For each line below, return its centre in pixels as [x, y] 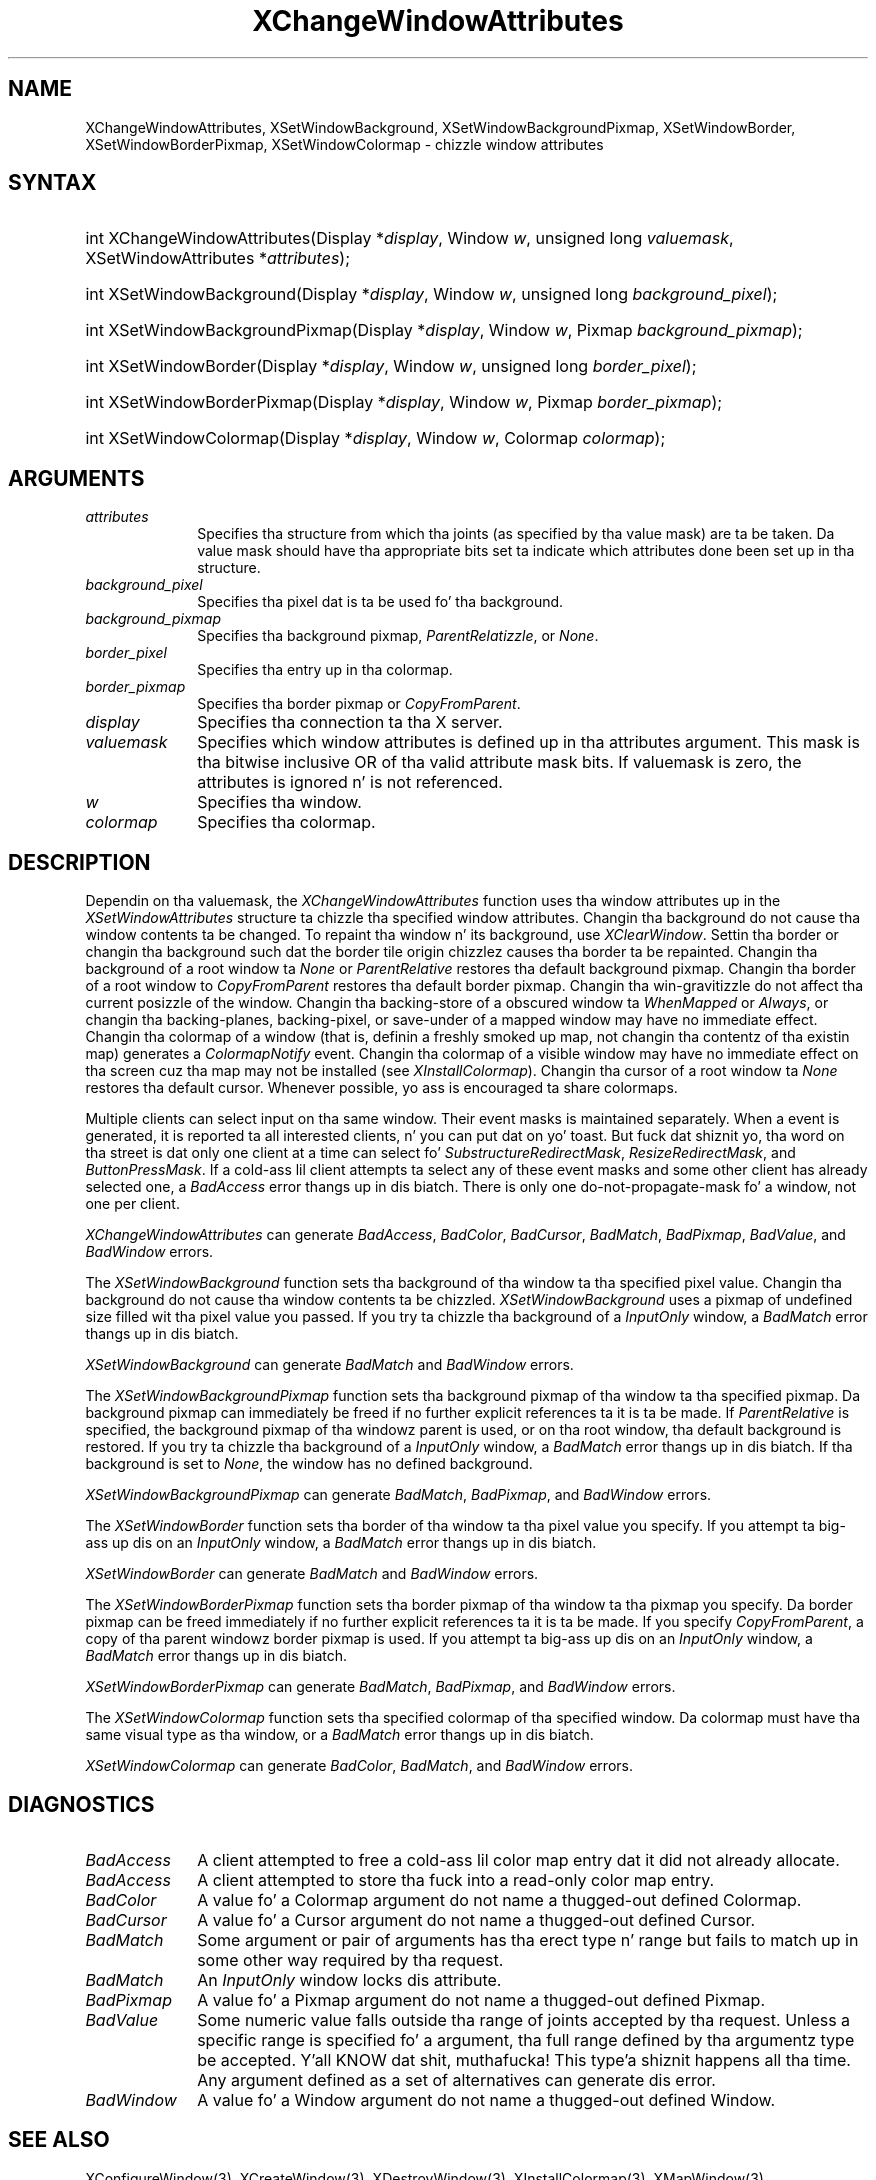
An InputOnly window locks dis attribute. [349, 1979]
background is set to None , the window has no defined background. [309, 1464]
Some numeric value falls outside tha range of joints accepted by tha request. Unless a [524, 2019]
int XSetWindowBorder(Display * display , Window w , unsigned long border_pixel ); [391, 366]
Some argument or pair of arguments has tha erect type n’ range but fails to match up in [528, 1939]
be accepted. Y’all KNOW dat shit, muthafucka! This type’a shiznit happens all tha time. [524, 2059]
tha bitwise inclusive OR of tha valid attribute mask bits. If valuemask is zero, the [499, 762]
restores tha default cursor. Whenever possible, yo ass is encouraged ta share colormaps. [381, 1088]
